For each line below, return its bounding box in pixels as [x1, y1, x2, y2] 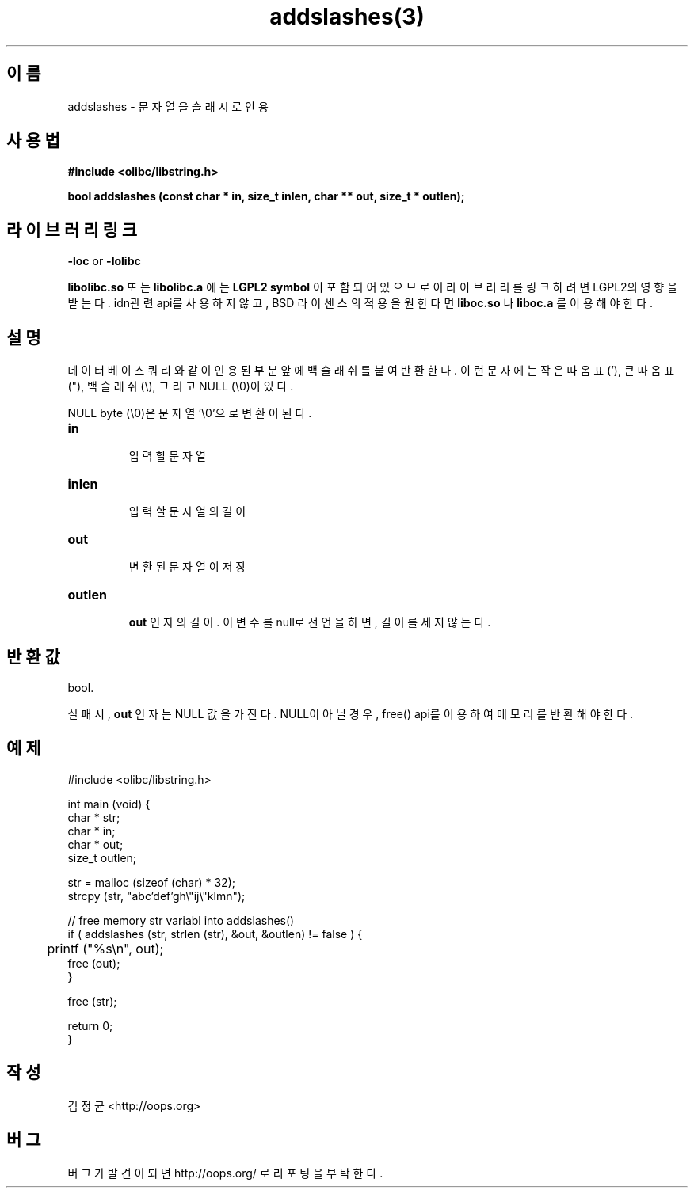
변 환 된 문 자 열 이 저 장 [128, 560, 246, 574]
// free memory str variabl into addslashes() [67, 913, 295, 927]
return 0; [67, 1018, 113, 1032]
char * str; [67, 810, 120, 824]
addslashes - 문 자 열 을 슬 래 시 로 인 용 [67, 99, 269, 113]
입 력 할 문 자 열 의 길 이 [128, 504, 246, 519]
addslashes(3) [269, 3, 425, 30]
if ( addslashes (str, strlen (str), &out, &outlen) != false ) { [67, 926, 363, 941]
